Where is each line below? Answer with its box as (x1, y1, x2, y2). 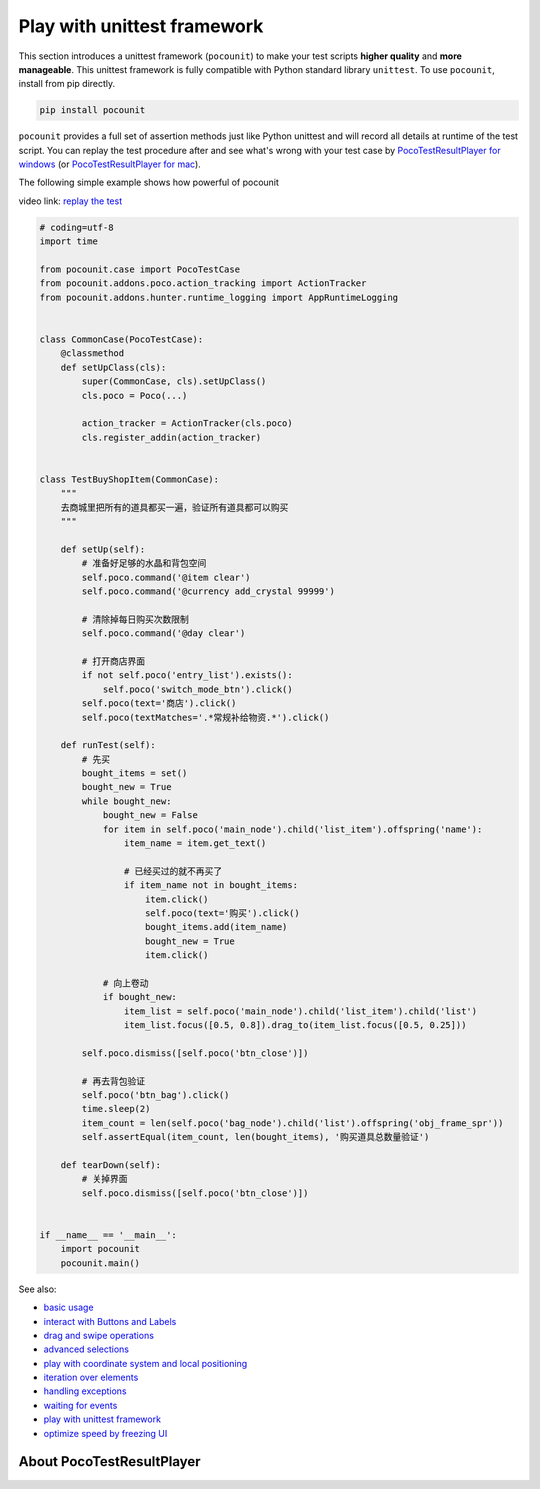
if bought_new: (102, 991, 177, 1003)
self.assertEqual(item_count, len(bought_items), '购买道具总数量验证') (81, 1131, 430, 1143)
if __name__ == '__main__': (39, 1229, 177, 1240)
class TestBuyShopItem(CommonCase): (39, 473, 220, 485)
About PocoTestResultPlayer (18, 1453, 201, 1470)
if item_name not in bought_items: (123, 880, 299, 891)
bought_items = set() (81, 768, 188, 779)
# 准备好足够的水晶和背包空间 (81, 558, 207, 569)
